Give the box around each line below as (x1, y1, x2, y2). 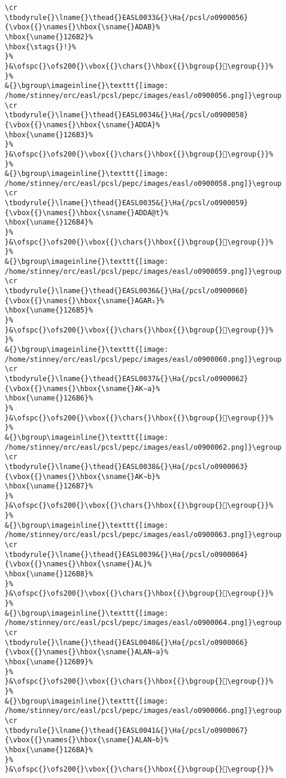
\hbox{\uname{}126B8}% (5, 570, 93, 579)
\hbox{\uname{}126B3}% (5, 130, 93, 139)
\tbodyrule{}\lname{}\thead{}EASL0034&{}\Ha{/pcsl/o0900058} (5, 111, 248, 120)
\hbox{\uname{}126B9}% (5, 657, 93, 666)
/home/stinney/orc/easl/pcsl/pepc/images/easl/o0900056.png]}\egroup (5, 91, 282, 100)
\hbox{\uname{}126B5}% (5, 306, 93, 315)
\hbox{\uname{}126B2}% (5, 32, 93, 41)
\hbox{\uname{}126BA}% (5, 745, 93, 754)
